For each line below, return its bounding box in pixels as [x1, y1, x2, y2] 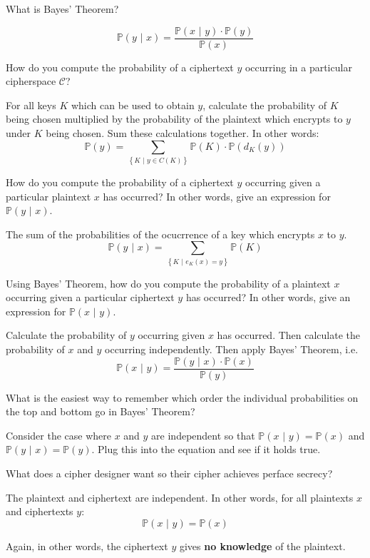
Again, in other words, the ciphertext [6, 538, 168, 553]
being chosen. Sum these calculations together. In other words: [46, 126, 319, 141]
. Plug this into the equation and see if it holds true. [91, 442, 321, 457]
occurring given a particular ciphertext [6, 290, 175, 305]
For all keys [6, 97, 56, 112]
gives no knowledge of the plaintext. [179, 538, 346, 553]
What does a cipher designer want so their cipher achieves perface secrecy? [6, 466, 333, 481]
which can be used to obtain [71, 97, 195, 112]
